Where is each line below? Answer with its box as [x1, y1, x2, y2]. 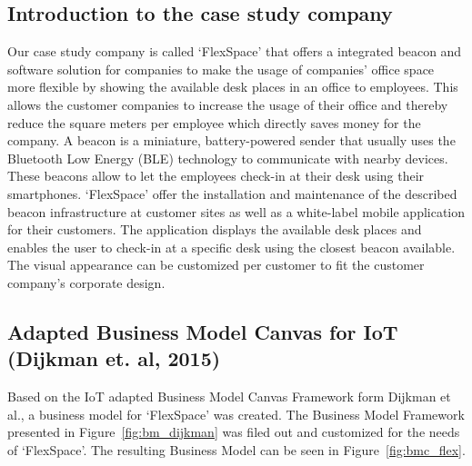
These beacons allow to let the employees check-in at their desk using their [7, 166, 425, 185]
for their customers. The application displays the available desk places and [7, 220, 422, 239]
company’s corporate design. [7, 273, 166, 292]
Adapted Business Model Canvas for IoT [7, 317, 398, 345]
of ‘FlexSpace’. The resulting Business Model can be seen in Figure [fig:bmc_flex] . [7, 440, 466, 459]
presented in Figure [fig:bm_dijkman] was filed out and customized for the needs [7, 422, 460, 441]
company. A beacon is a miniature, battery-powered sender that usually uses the [7, 131, 456, 150]
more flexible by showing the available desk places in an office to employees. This [7, 77, 458, 96]
